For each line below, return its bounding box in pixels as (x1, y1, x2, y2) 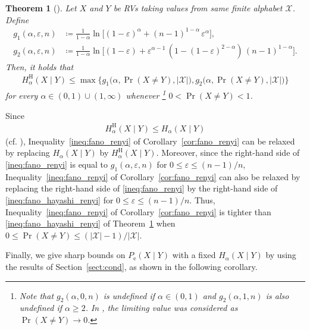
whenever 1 (126, 87, 166, 102)
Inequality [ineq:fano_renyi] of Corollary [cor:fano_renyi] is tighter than (5, 205, 271, 218)
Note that (19, 289, 54, 301)
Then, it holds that (5, 60, 74, 73)
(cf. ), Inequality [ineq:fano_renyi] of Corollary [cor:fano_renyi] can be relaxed (5, 134, 295, 147)
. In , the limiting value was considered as (85, 301, 238, 314)
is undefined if (103, 289, 155, 301)
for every (5, 89, 38, 102)
